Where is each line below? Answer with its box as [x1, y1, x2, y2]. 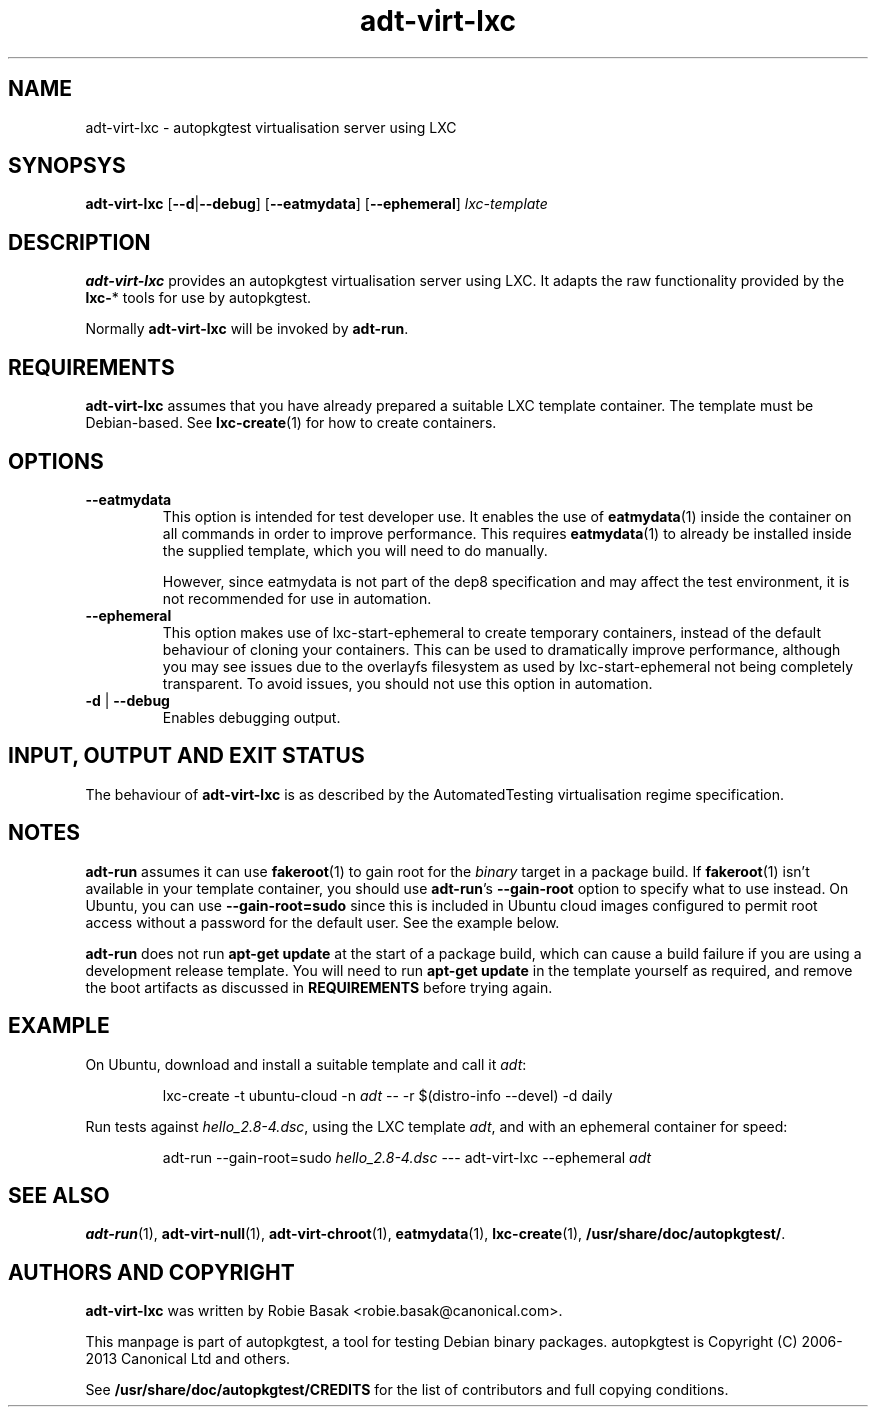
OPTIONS [8, 448, 104, 474]
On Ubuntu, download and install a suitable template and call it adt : [85, 1055, 527, 1073]
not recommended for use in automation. [162, 589, 432, 607]
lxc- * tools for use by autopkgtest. [85, 289, 312, 307]
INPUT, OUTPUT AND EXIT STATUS [8, 743, 365, 769]
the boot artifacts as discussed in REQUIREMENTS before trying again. [85, 978, 553, 996]
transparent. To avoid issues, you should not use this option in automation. [162, 674, 653, 692]
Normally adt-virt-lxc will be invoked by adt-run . [85, 320, 409, 338]
